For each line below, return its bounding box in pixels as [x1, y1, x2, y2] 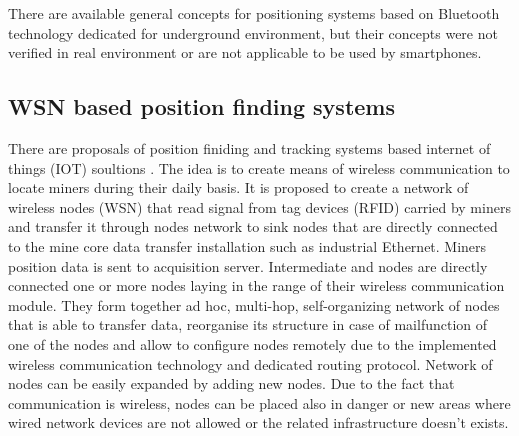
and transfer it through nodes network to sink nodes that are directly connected [8, 216, 498, 237]
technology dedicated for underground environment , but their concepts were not [8, 22, 498, 43]
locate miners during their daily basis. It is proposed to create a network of [8, 177, 469, 198]
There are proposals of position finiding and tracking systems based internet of [8, 137, 491, 158]
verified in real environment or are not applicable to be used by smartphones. [8, 42, 482, 63]
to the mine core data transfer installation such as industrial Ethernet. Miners [8, 235, 487, 256]
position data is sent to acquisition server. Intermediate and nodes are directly [8, 255, 488, 276]
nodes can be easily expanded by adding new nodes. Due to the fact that [8, 373, 455, 394]
